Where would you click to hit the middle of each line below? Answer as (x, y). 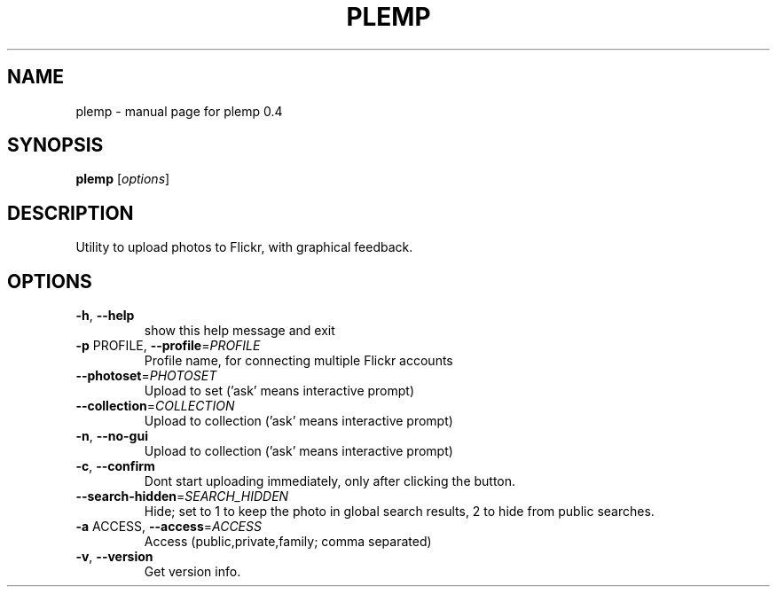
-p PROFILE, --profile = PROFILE (168, 346)
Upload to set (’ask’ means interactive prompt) (279, 391)
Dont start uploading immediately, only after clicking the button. (330, 481)
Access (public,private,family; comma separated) (288, 542)
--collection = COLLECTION (155, 406)
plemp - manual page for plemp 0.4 (179, 111)
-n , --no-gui (112, 436)
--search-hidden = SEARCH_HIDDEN (182, 496)
